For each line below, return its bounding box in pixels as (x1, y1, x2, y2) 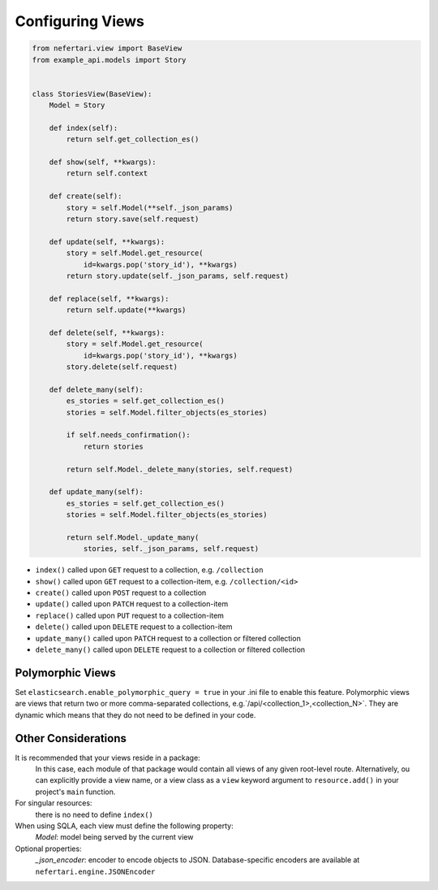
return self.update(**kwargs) (66, 306, 187, 315)
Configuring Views (15, 12, 145, 30)
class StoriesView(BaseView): (32, 89, 152, 98)
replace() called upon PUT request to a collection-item (35, 610, 225, 620)
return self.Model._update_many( (66, 532, 200, 542)
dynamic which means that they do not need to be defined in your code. (15, 710, 256, 719)
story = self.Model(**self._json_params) (66, 203, 234, 212)
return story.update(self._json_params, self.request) (66, 271, 290, 280)
